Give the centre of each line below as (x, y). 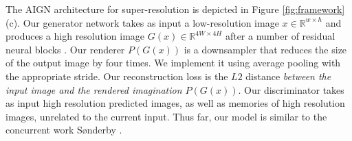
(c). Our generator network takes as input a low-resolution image (142, 22)
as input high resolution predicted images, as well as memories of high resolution (175, 103)
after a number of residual (280, 36)
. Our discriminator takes (291, 89)
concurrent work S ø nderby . (64, 130)
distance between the (288, 76)
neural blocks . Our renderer (65, 49)
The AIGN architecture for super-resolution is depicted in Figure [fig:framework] (175, 9)
